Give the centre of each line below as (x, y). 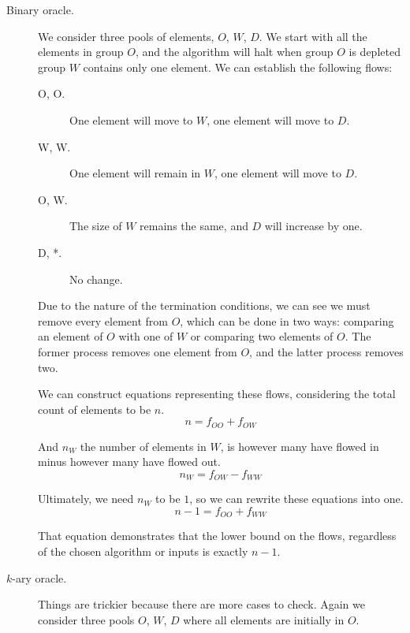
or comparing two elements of (262, 336)
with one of (146, 336)
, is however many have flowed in (300, 446)
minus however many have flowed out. (129, 462)
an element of (71, 336)
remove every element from (103, 320)
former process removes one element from (138, 351)
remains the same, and (194, 226)
